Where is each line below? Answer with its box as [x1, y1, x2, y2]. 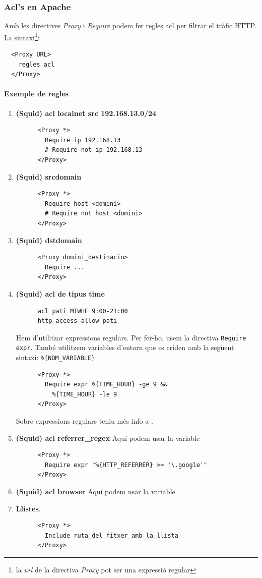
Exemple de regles [4, 88, 69, 99]
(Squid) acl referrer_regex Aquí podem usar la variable [16, 432, 200, 443]
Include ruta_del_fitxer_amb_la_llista [45, 532, 178, 539]
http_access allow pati [37, 317, 117, 325]
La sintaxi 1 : [4, 30, 40, 42]
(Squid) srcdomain [16, 171, 82, 182]
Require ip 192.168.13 [45, 136, 121, 144]
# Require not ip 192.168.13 [45, 146, 143, 154]
